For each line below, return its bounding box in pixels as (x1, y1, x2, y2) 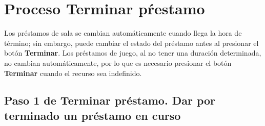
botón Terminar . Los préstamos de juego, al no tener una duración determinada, (4, 47, 261, 58)
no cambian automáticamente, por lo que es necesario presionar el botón (4, 57, 232, 68)
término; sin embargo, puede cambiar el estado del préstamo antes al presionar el (4, 37, 259, 48)
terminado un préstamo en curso (4, 107, 181, 123)
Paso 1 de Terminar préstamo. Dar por (4, 92, 216, 108)
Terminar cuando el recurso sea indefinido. (4, 67, 142, 78)
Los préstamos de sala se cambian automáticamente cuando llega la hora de (4, 28, 242, 38)
